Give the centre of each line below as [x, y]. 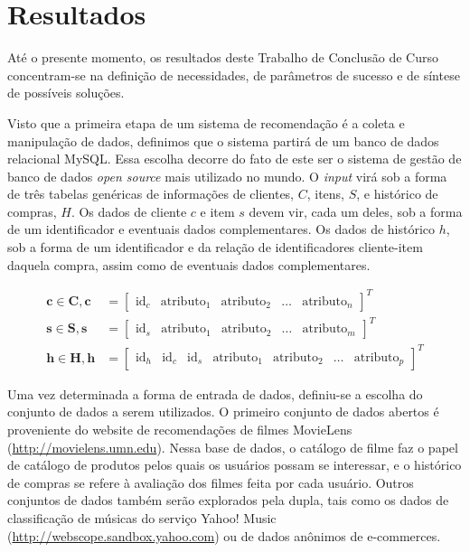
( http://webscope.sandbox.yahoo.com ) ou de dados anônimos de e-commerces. [224, 535]
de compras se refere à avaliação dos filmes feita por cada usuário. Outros [211, 482]
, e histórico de [397, 194]
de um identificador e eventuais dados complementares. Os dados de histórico [221, 229]
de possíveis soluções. [66, 93]
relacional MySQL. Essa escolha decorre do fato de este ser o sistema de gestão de [235, 159]
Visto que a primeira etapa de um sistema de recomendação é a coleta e [206, 122]
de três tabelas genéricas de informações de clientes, [151, 194]
